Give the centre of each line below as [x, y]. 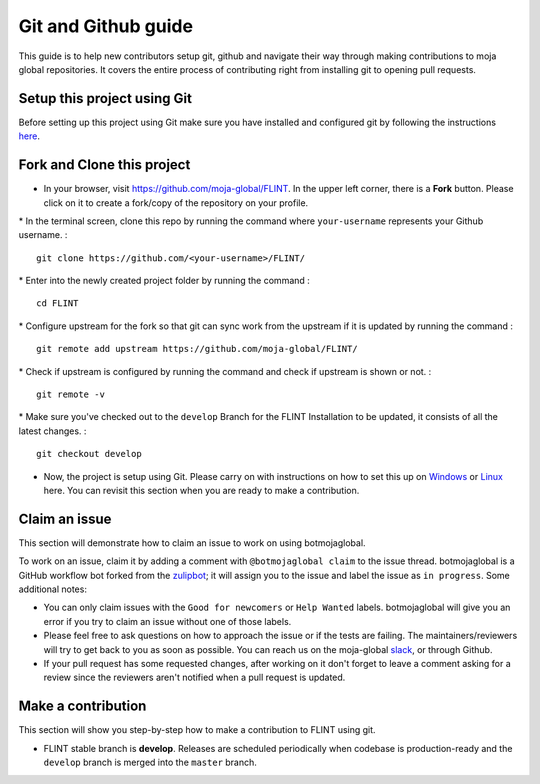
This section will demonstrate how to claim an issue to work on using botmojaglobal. [192, 542]
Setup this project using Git [105, 98]
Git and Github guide [106, 26]
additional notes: [52, 589]
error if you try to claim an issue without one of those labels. [167, 621]
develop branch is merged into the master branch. [150, 762]
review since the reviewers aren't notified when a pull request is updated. [194, 677]
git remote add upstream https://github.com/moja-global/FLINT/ [197, 349]
